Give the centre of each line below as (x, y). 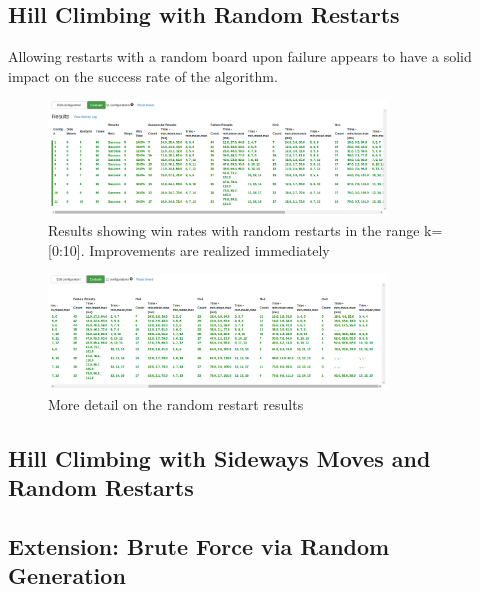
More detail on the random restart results (176, 403)
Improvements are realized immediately (209, 249)
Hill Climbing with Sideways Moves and (219, 457)
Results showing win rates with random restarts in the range (234, 229)
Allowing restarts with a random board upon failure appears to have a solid (240, 56)
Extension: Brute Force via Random (199, 545)
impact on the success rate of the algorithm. (143, 75)
